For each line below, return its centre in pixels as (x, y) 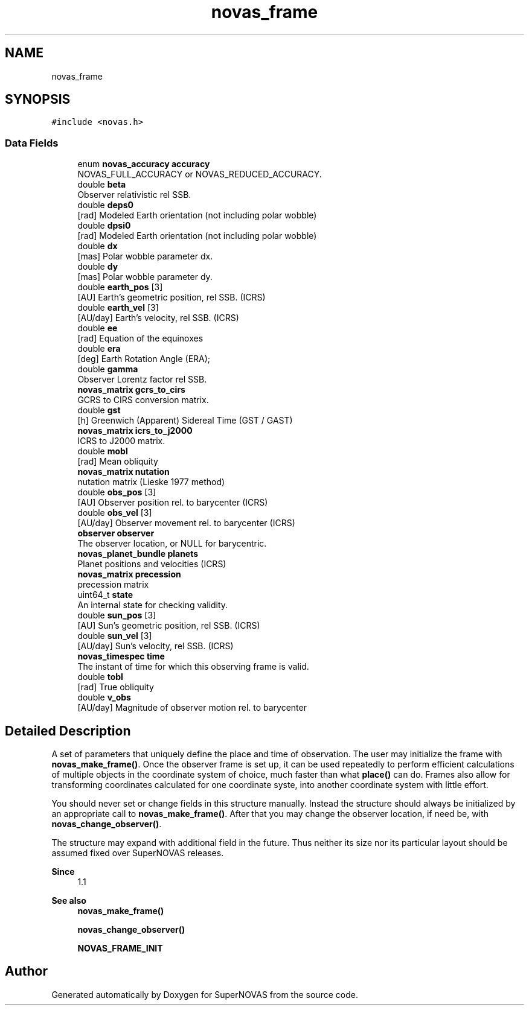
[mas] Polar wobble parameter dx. (145, 256)
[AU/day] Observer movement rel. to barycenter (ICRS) (186, 523)
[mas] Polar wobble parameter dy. (145, 277)
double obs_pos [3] (117, 492)
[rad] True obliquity (116, 687)
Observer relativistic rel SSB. (134, 195)
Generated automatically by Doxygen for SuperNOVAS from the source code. (205, 994)
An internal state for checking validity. (153, 605)
